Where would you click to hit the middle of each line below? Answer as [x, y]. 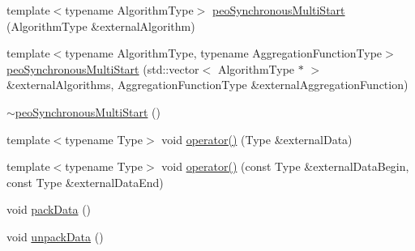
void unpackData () [55, 236]
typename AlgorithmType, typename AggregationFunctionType [224, 53]
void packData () [49, 209]
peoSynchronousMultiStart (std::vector [103, 68]
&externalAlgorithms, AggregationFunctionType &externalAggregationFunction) [207, 85]
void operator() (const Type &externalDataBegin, [285, 166]
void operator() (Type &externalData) [257, 139]
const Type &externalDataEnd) [85, 182]
